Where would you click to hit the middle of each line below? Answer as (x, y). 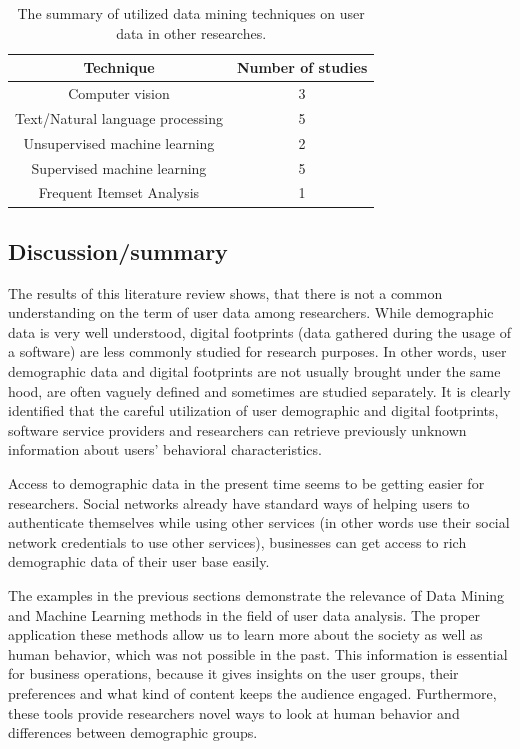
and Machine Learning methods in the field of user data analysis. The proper (244, 614)
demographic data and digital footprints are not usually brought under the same (254, 371)
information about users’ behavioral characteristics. (165, 449)
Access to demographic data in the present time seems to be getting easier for (246, 483)
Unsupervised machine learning (119, 142)
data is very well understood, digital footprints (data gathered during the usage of (260, 331)
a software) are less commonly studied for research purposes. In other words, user (257, 351)
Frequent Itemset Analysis (119, 192)
